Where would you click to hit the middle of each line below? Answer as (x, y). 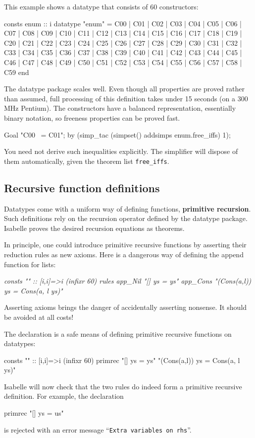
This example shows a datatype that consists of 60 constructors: (101, 6)
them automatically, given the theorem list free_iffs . (87, 161)
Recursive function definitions (82, 187)
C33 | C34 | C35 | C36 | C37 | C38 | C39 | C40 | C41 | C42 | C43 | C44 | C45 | (123, 52)
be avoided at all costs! (39, 317)
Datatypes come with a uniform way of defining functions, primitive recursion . (127, 208)
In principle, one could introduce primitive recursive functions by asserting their (125, 245)
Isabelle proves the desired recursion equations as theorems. (94, 228)
